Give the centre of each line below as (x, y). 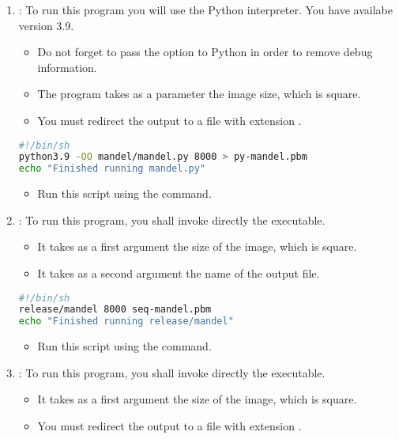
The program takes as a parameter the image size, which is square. (199, 94)
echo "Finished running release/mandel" (126, 322)
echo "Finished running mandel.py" (112, 169)
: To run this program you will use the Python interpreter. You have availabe (205, 9)
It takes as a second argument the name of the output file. (179, 272)
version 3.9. (46, 25)
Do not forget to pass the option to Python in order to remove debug (205, 52)
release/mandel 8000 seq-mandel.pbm (115, 310)
